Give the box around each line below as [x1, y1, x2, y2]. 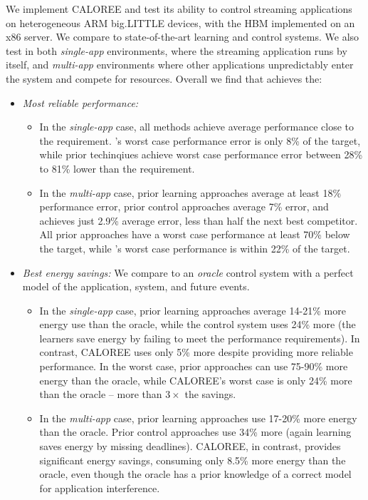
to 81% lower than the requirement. [39, 160, 195, 175]
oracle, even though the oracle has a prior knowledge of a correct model [39, 466, 352, 481]
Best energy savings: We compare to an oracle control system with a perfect [22, 265, 354, 280]
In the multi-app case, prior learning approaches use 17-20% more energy [39, 410, 357, 425]
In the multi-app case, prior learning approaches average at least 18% [39, 185, 342, 200]
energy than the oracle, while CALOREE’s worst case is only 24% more [39, 372, 352, 387]
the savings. [184, 387, 236, 402]
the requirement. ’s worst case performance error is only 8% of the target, [39, 133, 361, 148]
